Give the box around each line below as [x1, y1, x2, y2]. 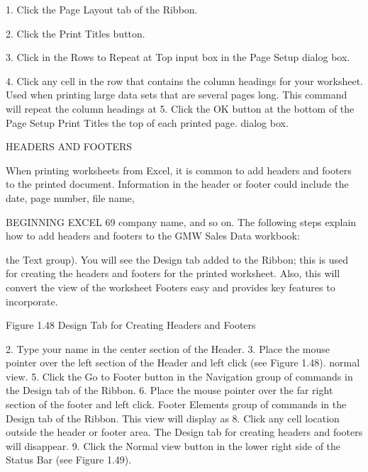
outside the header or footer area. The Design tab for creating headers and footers [6, 425, 363, 439]
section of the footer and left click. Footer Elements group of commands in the [6, 397, 347, 412]
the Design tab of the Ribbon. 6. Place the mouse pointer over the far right [6, 383, 333, 398]
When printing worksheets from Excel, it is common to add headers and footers [6, 162, 352, 177]
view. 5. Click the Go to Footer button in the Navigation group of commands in [6, 369, 353, 383]
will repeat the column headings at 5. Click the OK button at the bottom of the [6, 101, 355, 116]
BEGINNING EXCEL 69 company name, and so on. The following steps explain [6, 214, 357, 229]
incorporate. [6, 293, 58, 308]
